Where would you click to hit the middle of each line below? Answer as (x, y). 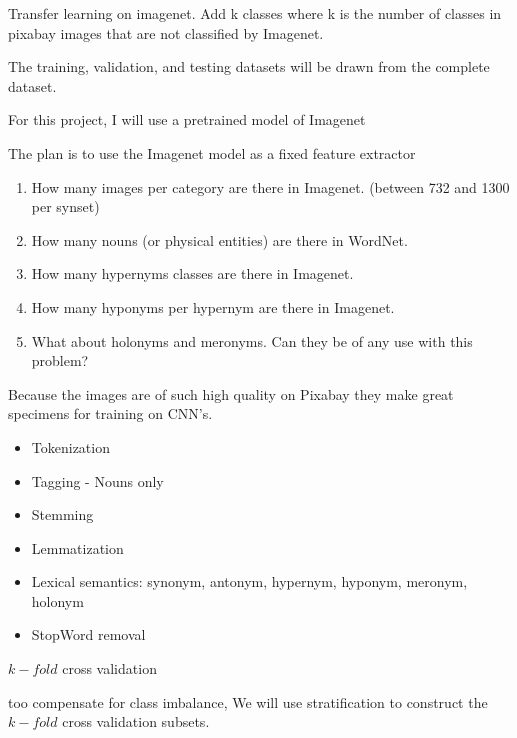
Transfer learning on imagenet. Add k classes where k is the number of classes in (255, 13)
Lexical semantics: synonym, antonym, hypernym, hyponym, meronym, (249, 581)
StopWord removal (88, 634)
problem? (60, 360)
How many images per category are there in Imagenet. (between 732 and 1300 (270, 186)
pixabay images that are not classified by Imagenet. (166, 32)
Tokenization (70, 446)
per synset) (65, 206)
